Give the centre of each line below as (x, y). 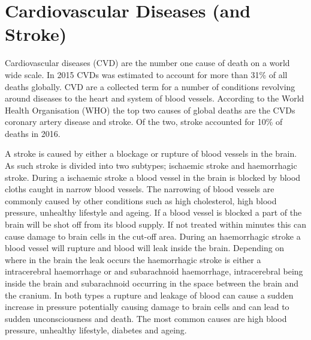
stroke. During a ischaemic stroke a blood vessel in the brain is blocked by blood (153, 177)
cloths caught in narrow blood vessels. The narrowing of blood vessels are (140, 189)
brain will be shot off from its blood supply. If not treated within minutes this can (155, 224)
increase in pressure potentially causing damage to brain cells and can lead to (147, 307)
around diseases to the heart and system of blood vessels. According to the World (155, 98)
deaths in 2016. (33, 133)
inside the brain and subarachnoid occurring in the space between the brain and (152, 283)
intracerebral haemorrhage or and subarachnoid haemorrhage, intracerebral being (154, 271)
